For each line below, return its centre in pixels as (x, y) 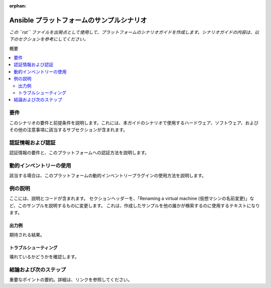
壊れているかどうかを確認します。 (44, 256)
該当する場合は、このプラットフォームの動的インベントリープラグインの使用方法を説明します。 (108, 176)
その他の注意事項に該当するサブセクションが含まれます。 (69, 129)
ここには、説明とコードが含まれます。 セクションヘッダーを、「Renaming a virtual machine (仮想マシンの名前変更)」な (132, 199)
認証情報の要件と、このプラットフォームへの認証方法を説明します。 (79, 153)
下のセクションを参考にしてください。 (49, 39)
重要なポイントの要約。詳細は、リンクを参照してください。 (71, 280)
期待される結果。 (27, 235)
